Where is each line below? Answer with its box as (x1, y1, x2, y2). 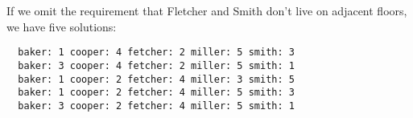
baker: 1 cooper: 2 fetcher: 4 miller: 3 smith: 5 (18, 73, 295, 85)
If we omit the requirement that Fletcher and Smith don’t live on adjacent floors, (6, 2, 407, 18)
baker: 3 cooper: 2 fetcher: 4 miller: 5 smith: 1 (18, 100, 295, 112)
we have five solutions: (6, 18, 117, 35)
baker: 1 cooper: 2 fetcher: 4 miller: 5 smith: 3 (18, 87, 295, 99)
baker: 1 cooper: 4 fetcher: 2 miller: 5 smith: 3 (18, 47, 295, 59)
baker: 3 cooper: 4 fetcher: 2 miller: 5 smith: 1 (18, 59, 295, 71)
